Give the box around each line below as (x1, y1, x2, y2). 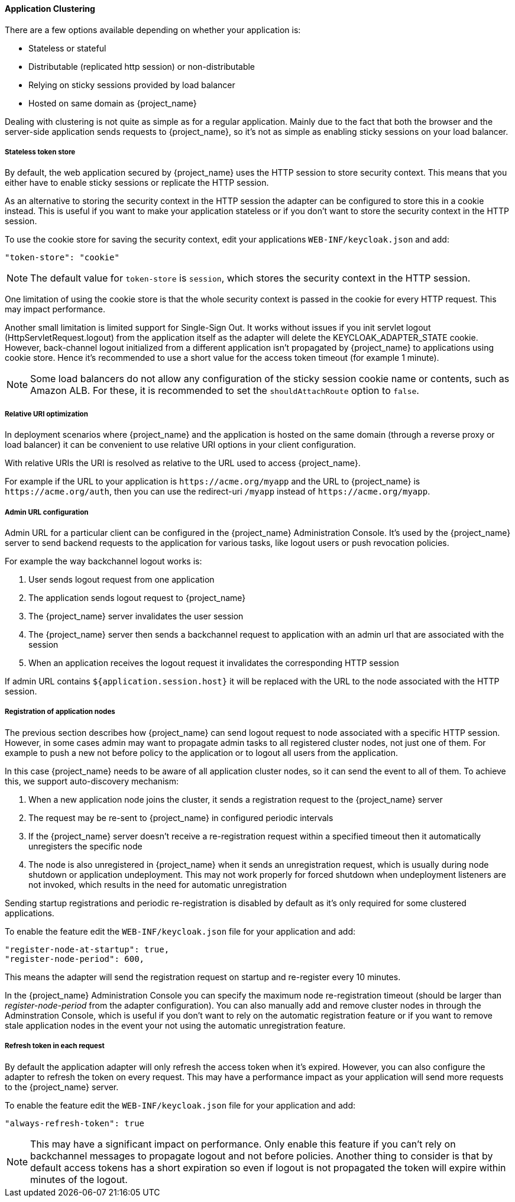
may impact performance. (5, 304, 105, 315)
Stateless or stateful (28, 43, 106, 53)
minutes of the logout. (30, 1173, 128, 1185)
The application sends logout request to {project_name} (28, 592, 246, 603)
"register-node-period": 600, (5, 954, 145, 964)
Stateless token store (5, 148, 76, 156)
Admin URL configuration (5, 508, 89, 516)
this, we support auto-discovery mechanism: (5, 776, 179, 786)
